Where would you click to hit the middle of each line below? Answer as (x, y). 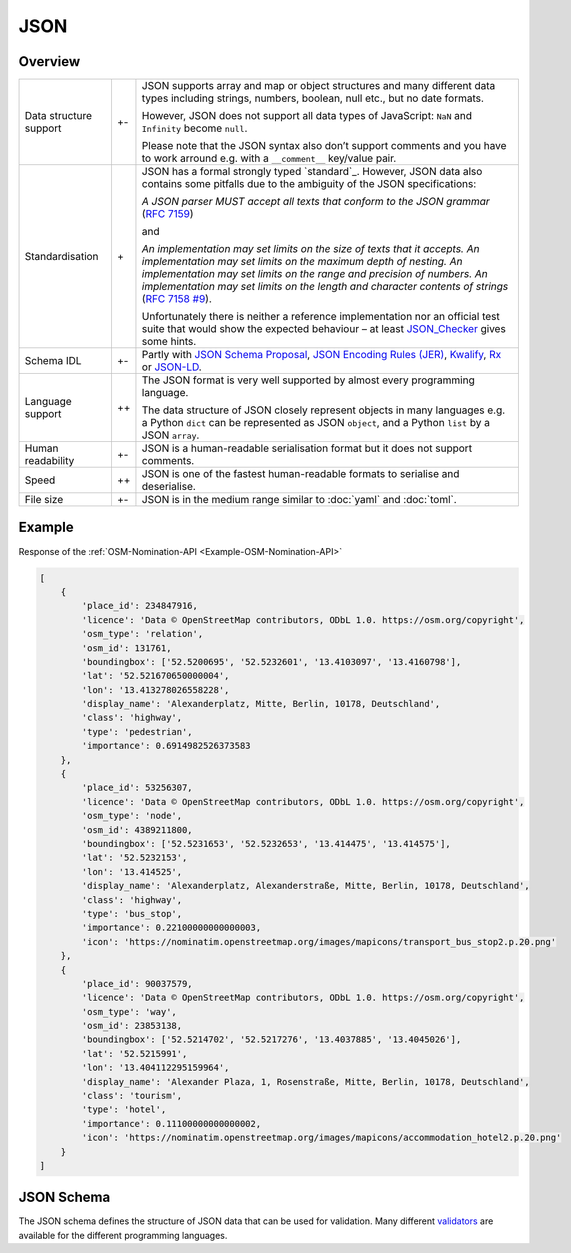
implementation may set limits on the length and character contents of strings (325, 287)
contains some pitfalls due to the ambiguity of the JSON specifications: (309, 184)
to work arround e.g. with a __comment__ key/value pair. (269, 158)
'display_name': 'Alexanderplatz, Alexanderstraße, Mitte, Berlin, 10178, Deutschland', (305, 886)
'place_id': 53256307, (137, 788)
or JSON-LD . (171, 367)
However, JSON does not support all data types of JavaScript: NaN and (306, 116)
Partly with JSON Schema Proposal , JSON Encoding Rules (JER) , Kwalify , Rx (321, 355)
